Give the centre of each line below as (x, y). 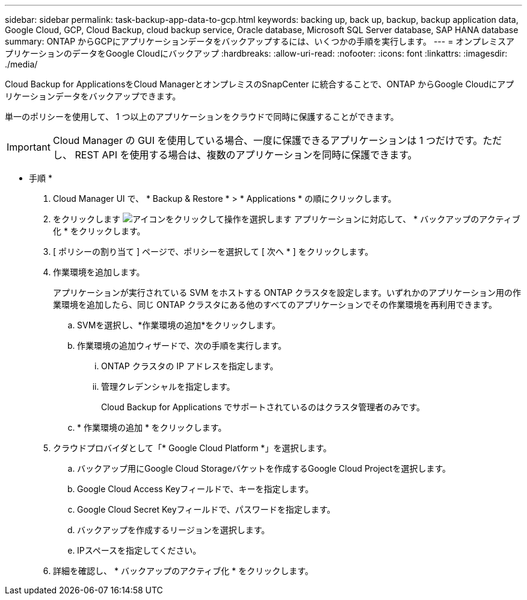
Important (29, 147)
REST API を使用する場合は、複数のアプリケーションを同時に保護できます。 (246, 155)
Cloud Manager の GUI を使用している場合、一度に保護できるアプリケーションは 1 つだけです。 (268, 140)
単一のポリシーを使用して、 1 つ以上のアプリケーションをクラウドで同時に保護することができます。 (202, 117)
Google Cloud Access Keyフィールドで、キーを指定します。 (196, 489)
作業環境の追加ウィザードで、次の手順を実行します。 (182, 345)
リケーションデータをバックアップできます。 (93, 96)
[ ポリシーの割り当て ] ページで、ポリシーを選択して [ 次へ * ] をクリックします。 (213, 252)
